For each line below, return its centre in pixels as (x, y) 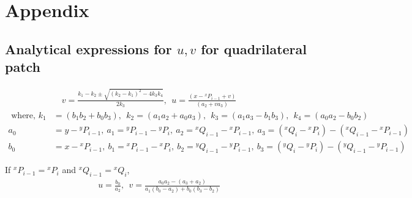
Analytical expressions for (88, 48)
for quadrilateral (254, 48)
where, (23, 116)
